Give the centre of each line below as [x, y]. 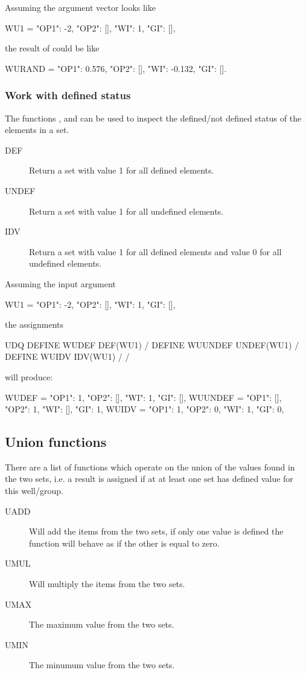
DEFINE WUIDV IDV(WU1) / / [67, 356]
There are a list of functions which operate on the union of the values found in [150, 467]
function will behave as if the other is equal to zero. [124, 543]
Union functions [56, 442]
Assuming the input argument [60, 283]
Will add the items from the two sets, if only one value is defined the [156, 531]
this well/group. [34, 491]
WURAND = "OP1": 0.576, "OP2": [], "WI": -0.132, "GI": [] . [116, 68]
